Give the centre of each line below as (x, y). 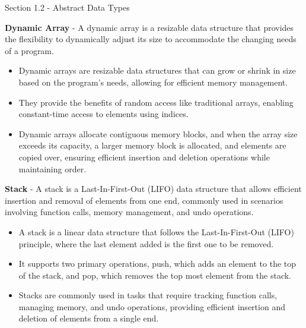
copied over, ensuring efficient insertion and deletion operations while (144, 157)
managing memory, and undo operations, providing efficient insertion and (152, 306)
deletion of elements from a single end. (89, 318)
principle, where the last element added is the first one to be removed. (146, 243)
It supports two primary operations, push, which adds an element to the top (157, 264)
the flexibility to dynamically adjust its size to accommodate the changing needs (151, 39)
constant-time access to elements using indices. (103, 114)
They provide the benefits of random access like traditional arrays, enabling (156, 102)
